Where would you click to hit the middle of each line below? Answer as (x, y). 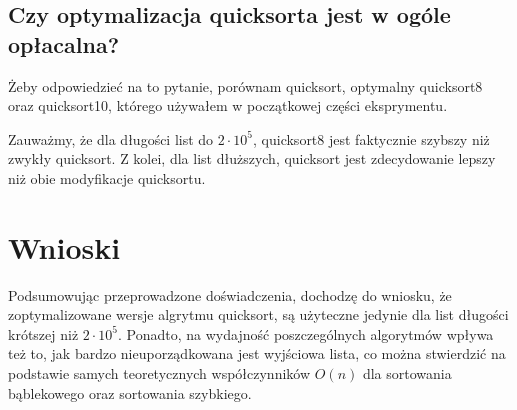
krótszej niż (43, 333)
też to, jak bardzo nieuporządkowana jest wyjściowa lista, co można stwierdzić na (257, 353)
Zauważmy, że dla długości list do (111, 138)
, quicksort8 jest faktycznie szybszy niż (371, 138)
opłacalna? (64, 43)
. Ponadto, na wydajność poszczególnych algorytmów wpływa (306, 333)
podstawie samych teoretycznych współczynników (159, 373)
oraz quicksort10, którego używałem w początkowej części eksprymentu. (228, 105)
